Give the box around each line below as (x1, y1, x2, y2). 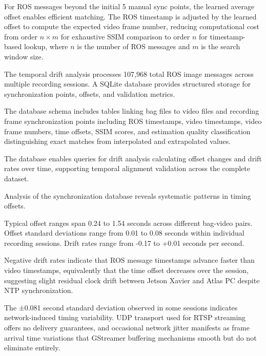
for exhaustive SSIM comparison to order (60, 31, 190, 41)
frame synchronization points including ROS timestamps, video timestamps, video (4, 115, 262, 126)
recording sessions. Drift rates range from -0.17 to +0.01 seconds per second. (4, 237, 244, 248)
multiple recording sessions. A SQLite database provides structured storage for (4, 78, 251, 89)
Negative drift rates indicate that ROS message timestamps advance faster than (4, 255, 255, 265)
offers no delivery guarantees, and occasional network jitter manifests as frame (4, 322, 250, 333)
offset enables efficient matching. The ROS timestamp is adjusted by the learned (4, 11, 257, 22)
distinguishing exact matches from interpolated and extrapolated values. (4, 136, 231, 146)
